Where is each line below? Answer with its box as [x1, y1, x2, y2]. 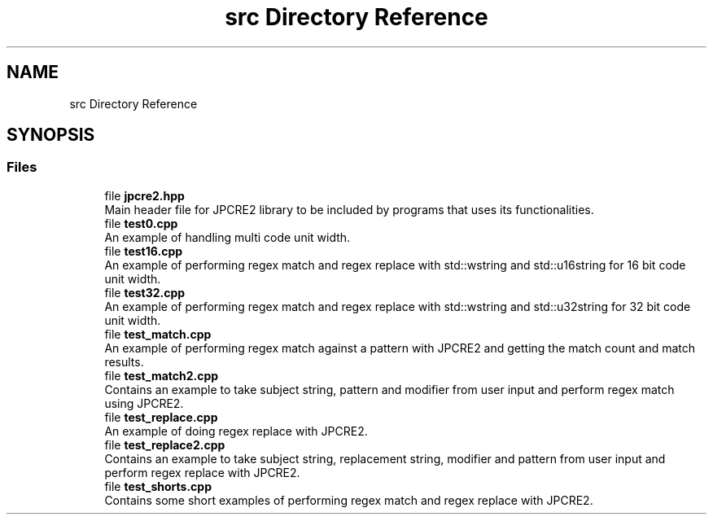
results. [104, 354, 144, 369]
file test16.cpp [104, 243, 183, 258]
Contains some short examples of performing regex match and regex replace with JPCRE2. [104, 493, 593, 507]
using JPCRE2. [104, 396, 184, 410]
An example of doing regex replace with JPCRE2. [104, 423, 368, 438]
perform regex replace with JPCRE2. [104, 465, 300, 479]
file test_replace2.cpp [104, 437, 225, 452]
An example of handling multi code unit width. [104, 230, 351, 244]
